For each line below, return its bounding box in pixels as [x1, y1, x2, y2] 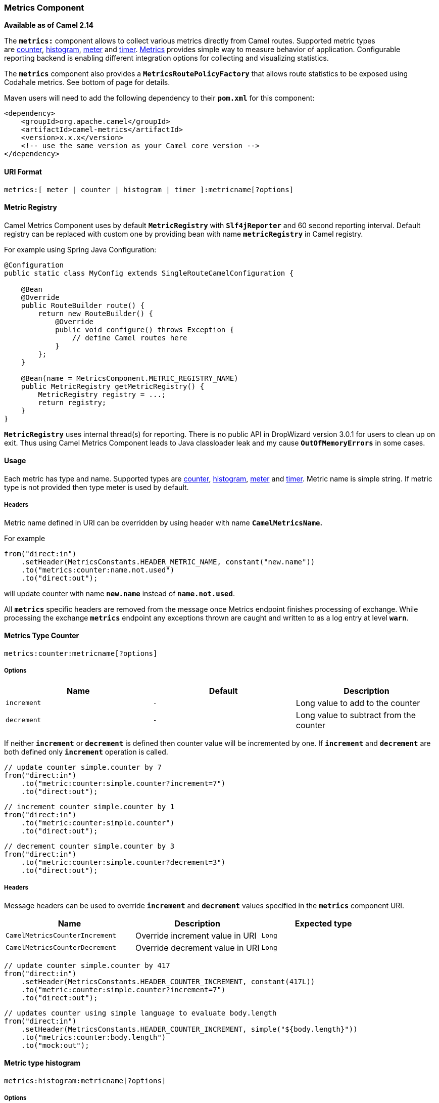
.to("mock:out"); [21, 1041, 89, 1049]
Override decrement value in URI [135, 942, 260, 953]
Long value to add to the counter [296, 697, 420, 708]
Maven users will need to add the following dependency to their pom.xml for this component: [4, 94, 315, 103]
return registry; [38, 398, 107, 407]
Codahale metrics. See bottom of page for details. [4, 78, 170, 87]
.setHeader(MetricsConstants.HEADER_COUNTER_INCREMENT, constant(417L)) [21, 977, 315, 986]
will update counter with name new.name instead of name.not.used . [4, 589, 235, 598]
